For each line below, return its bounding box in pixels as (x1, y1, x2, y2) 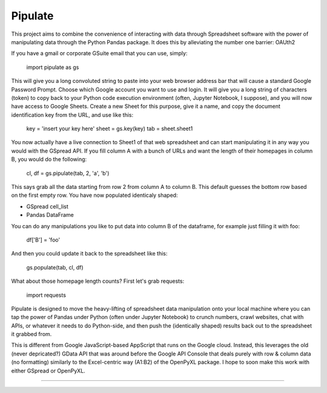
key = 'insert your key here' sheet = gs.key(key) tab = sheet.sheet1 (26, 125, 193, 133)
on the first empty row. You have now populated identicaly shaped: (11, 191, 178, 199)
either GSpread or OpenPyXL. (11, 367, 86, 374)
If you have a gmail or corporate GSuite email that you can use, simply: (11, 50, 188, 57)
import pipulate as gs (26, 64, 79, 71)
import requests (26, 291, 67, 299)
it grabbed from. (11, 331, 52, 338)
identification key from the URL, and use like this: (11, 111, 133, 118)
